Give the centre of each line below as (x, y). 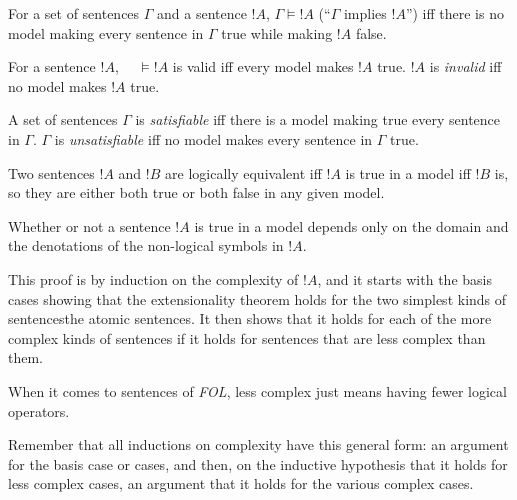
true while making (277, 32)
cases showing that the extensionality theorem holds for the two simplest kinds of (257, 298)
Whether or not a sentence (89, 225)
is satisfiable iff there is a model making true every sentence (318, 119)
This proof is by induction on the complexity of (153, 278)
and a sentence (202, 13)
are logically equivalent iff (243, 172)
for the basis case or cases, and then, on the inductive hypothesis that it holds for (258, 463)
